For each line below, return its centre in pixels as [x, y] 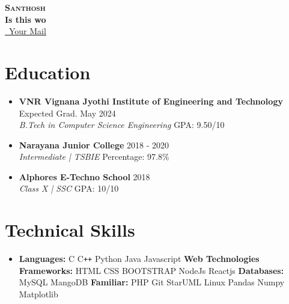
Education [48, 72]
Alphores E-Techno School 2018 [84, 176]
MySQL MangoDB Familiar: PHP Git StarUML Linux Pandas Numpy [152, 282]
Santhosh [25, 7]
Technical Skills [70, 230]
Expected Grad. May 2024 [67, 113]
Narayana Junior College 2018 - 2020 [94, 144]
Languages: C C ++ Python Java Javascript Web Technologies [139, 259]
